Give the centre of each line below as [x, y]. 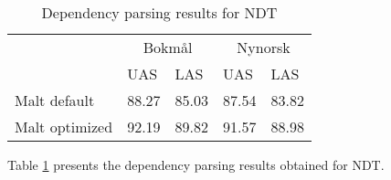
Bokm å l [168, 47]
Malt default [55, 100]
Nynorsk [264, 47]
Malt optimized [64, 127]
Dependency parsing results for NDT [159, 12]
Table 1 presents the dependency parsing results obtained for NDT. [196, 164]
